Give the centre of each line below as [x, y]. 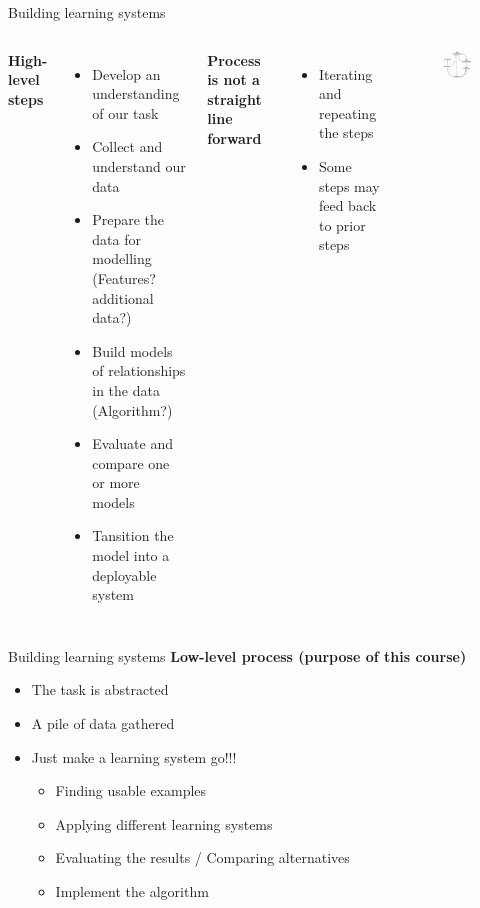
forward [234, 137]
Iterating [345, 73]
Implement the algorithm [132, 891]
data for [116, 238]
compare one [131, 462]
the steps [346, 132]
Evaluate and [132, 443]
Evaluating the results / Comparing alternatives [202, 857]
